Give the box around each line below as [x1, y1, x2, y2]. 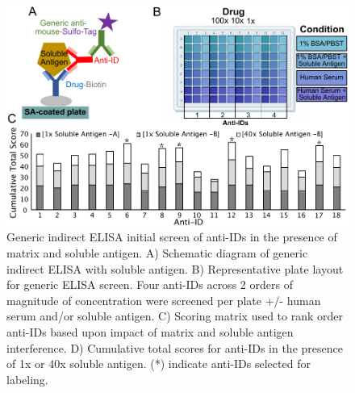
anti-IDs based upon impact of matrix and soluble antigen [6, 323, 294, 340]
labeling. [6, 370, 48, 387]
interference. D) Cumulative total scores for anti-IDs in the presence [6, 339, 343, 356]
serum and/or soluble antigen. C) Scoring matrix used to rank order [6, 307, 344, 324]
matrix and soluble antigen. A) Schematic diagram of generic [6, 244, 308, 261]
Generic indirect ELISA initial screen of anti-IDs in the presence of [6, 228, 337, 245]
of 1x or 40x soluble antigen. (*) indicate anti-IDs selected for [6, 355, 311, 372]
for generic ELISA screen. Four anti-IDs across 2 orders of [6, 276, 293, 293]
